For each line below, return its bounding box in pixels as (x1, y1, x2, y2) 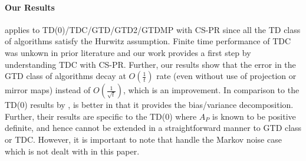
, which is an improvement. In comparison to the (123, 84, 300, 96)
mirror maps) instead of (5, 84, 91, 96)
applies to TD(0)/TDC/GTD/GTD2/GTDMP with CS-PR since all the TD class (5, 23, 301, 35)
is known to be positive (212, 110, 296, 122)
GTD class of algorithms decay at (5, 70, 126, 82)
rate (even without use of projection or (156, 70, 297, 82)
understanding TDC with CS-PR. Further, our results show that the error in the (5, 58, 296, 70)
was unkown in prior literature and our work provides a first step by (5, 46, 251, 58)
